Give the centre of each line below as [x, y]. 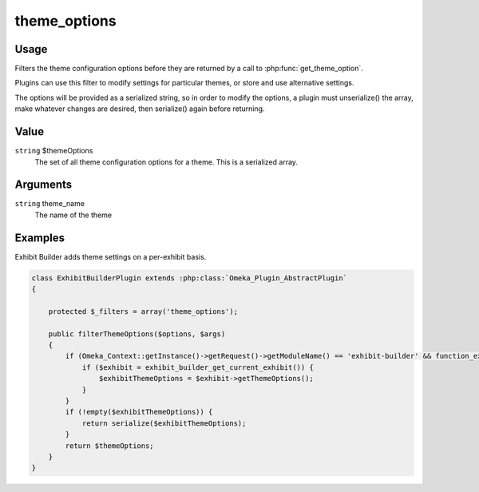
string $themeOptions [54, 151]
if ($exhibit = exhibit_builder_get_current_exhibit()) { [198, 367]
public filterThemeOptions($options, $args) [137, 334]
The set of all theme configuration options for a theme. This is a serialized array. [166, 162]
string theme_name [50, 204]
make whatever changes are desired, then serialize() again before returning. [140, 109]
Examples [40, 238]
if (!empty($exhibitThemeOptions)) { [139, 412]
